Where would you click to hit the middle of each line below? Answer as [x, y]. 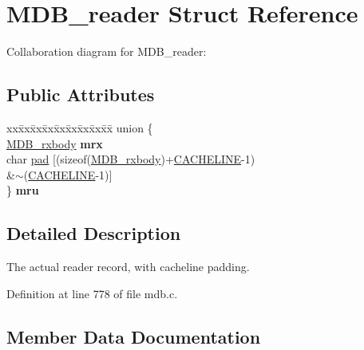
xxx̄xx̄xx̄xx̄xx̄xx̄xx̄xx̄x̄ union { [80, 127]
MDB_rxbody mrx [55, 143]
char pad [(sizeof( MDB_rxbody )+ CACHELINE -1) [131, 159]
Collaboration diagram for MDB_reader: [107, 51]
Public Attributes [81, 94]
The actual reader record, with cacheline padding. [128, 267]
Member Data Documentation [134, 336]
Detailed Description [94, 233]
